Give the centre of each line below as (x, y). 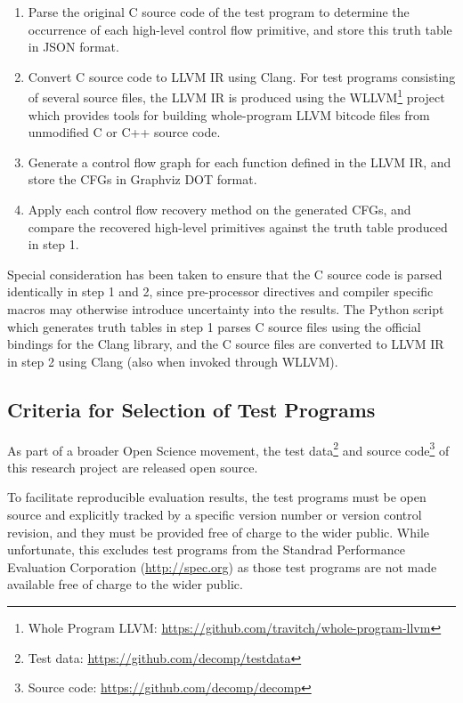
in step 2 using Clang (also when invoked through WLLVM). (173, 361)
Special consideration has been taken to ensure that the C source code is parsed (225, 274)
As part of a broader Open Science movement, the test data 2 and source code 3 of (228, 448)
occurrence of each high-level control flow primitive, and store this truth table (240, 29)
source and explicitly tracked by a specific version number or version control (215, 514)
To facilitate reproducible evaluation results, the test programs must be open (217, 497)
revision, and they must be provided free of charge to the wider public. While (219, 532)
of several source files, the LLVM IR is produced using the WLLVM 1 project (236, 96)
